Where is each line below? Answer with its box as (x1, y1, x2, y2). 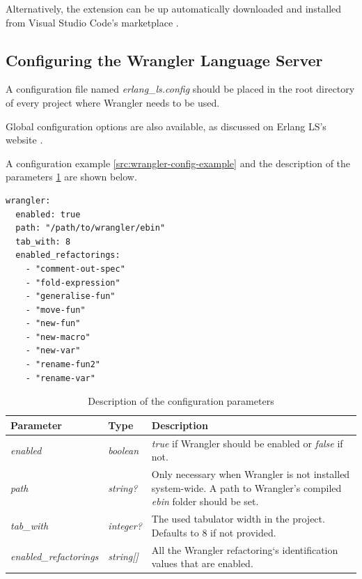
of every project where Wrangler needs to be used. (6, 95, 220, 109)
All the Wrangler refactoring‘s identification (151, 542, 338, 557)
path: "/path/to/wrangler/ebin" (15, 223, 166, 233)
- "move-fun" (25, 304, 86, 315)
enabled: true (15, 209, 81, 219)
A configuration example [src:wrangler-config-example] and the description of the (6, 155, 351, 170)
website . (6, 132, 43, 147)
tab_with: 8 (15, 236, 71, 247)
